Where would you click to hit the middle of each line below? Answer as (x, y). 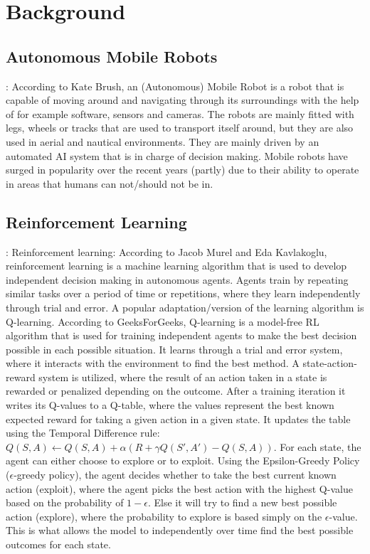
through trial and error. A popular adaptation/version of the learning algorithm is (185, 307)
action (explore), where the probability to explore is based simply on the (164, 516)
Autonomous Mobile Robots (112, 56)
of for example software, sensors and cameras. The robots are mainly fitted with (180, 113)
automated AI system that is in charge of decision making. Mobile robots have (177, 155)
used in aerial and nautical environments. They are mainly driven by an (163, 141)
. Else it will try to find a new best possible (242, 502)
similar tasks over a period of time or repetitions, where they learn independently (183, 293)
